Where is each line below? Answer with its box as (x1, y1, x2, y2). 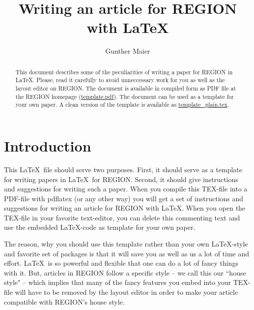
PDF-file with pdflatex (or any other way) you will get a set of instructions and (4, 193, 244, 203)
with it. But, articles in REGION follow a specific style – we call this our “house (4, 267, 246, 278)
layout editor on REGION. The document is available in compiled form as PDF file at (15, 84, 236, 93)
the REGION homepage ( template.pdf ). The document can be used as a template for (15, 92, 234, 100)
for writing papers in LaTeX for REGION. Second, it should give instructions (4, 174, 238, 184)
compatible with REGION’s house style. (4, 296, 125, 307)
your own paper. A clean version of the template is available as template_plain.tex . (15, 100, 229, 109)
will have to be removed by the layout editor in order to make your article (15, 287, 238, 297)
